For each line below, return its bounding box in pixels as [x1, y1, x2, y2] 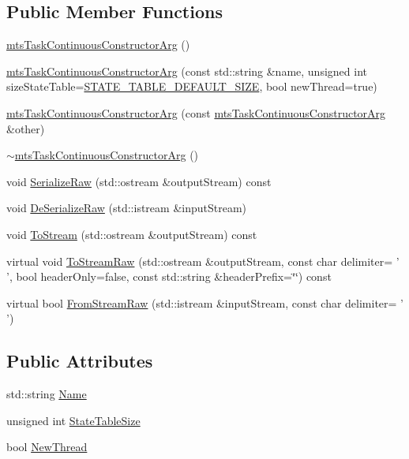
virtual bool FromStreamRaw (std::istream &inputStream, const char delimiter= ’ [6, 294, 404, 311]
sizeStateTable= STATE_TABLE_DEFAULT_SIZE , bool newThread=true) [6, 78, 377, 95]
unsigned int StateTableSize [6, 412, 141, 428]
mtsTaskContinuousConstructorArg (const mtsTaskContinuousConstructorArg [6, 104, 386, 121]
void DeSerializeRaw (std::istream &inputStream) [6, 200, 247, 216]
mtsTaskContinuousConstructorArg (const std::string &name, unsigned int [6, 62, 367, 79]
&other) [6, 120, 45, 136]
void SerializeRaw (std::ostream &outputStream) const [6, 173, 272, 189]
